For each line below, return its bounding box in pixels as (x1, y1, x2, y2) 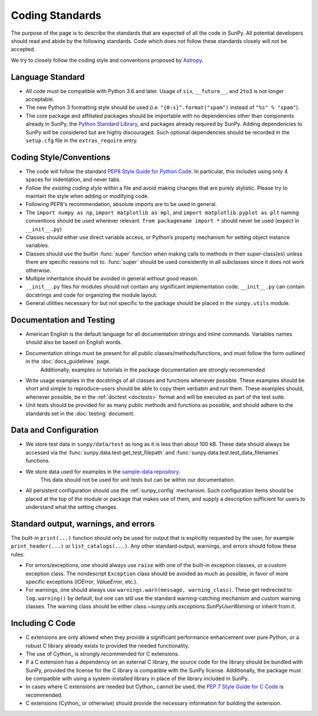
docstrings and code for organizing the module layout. (25, 291, 158, 299)
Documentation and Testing (11, 315, 115, 325)
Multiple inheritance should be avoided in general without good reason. (25, 274, 198, 282)
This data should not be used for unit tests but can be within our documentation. (40, 476, 236, 483)
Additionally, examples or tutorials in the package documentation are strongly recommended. (40, 366, 267, 373)
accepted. (11, 46, 35, 53)
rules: (11, 551, 25, 558)
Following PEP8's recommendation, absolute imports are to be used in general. (25, 201, 217, 208)
